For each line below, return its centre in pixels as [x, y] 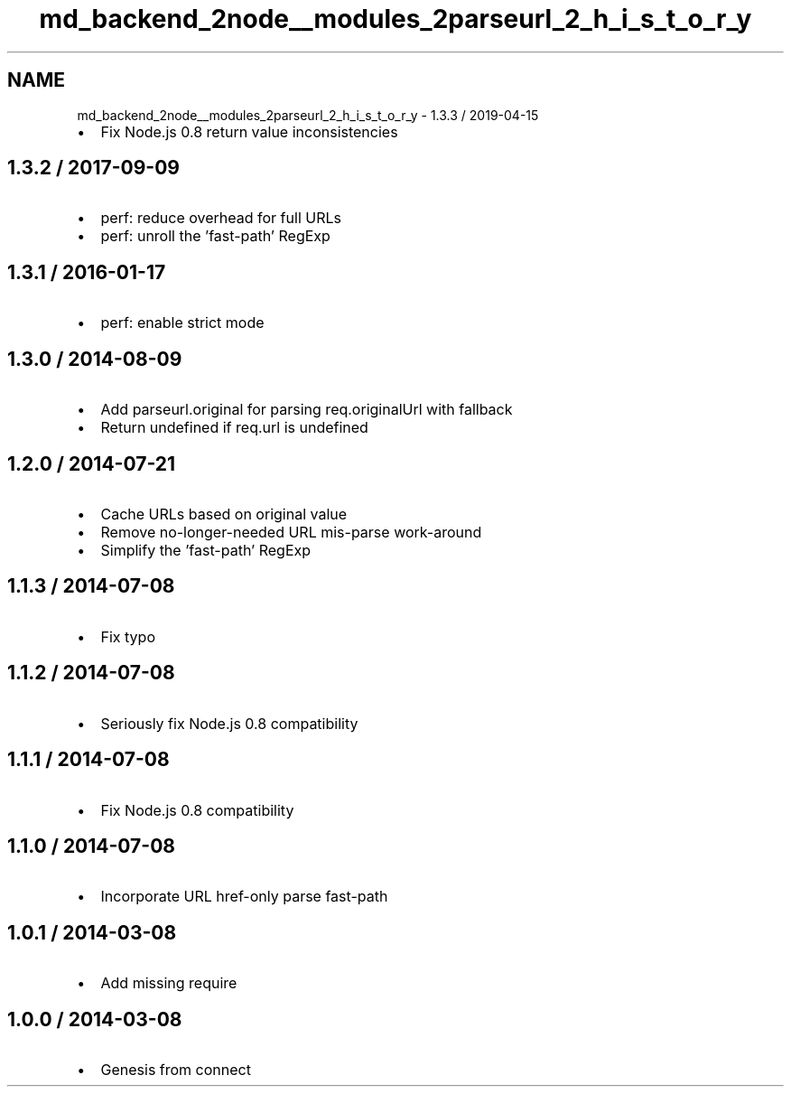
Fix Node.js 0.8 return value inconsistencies [249, 131]
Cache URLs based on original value [224, 514]
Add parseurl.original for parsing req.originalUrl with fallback [307, 410]
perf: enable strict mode [182, 323]
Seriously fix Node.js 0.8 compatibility [229, 723]
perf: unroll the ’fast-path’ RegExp [215, 236]
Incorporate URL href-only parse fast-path [244, 897]
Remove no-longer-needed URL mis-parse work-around [291, 532]
